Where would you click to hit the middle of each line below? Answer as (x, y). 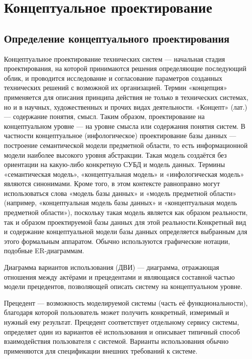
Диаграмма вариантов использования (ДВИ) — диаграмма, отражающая (112, 267)
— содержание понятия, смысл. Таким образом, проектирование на (104, 116)
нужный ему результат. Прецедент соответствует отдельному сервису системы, (122, 322)
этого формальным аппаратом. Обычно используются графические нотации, (117, 241)
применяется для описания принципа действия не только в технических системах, (126, 97)
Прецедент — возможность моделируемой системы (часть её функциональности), (126, 302)
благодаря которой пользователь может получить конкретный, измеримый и (117, 312)
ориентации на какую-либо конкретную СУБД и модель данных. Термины (115, 164)
